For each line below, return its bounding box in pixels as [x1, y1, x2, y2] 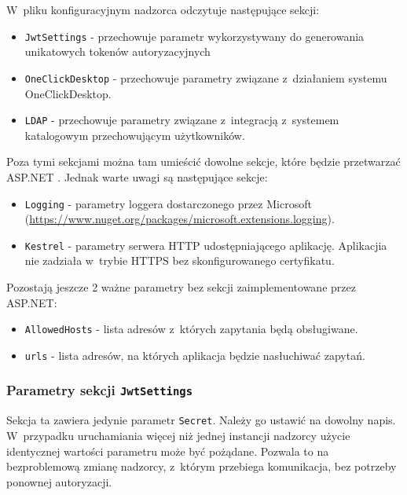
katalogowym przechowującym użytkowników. [24, 126, 245, 143]
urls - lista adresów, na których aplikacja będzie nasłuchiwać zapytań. [24, 346, 365, 363]
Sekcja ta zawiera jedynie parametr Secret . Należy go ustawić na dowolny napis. [6, 412, 396, 428]
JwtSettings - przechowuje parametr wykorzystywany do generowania [24, 27, 365, 44]
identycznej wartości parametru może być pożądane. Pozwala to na [6, 442, 329, 459]
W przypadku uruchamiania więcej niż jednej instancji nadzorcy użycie [6, 427, 350, 443]
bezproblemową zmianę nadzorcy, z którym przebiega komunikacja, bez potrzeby [6, 458, 397, 475]
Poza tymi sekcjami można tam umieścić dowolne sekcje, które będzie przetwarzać [6, 153, 401, 170]
